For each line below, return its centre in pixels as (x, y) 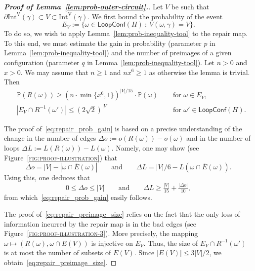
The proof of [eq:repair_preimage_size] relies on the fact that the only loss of (122, 213)
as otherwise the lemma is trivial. (199, 72)
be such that (190, 6)
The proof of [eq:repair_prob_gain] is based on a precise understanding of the (123, 128)
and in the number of (218, 138)
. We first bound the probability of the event (155, 16)
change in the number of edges (50, 138)
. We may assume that (54, 72)
